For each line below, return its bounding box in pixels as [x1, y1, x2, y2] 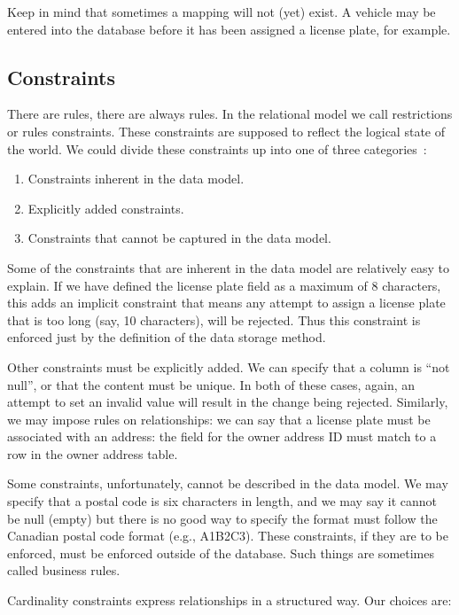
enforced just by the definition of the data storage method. [7, 328, 326, 346]
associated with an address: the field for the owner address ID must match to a [7, 427, 437, 446]
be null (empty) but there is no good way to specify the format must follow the [7, 509, 438, 527]
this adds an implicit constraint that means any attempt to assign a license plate [7, 293, 446, 312]
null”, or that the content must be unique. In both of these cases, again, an [7, 375, 416, 393]
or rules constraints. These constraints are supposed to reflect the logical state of [7, 121, 445, 140]
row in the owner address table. [7, 444, 178, 463]
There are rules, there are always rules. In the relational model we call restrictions [7, 105, 453, 123]
